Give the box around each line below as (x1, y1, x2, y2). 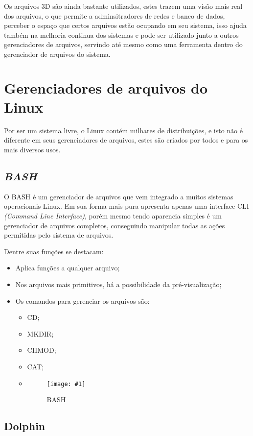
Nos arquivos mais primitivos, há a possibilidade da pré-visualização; (15, 279, 222, 290)
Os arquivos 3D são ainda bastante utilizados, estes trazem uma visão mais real (4, 1, 243, 11)
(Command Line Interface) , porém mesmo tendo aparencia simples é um (4, 211, 222, 221)
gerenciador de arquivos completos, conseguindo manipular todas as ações (4, 220, 225, 230)
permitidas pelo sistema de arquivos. (4, 230, 114, 240)
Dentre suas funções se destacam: (4, 246, 104, 256)
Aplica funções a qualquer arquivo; (15, 263, 120, 273)
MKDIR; (27, 328, 54, 339)
